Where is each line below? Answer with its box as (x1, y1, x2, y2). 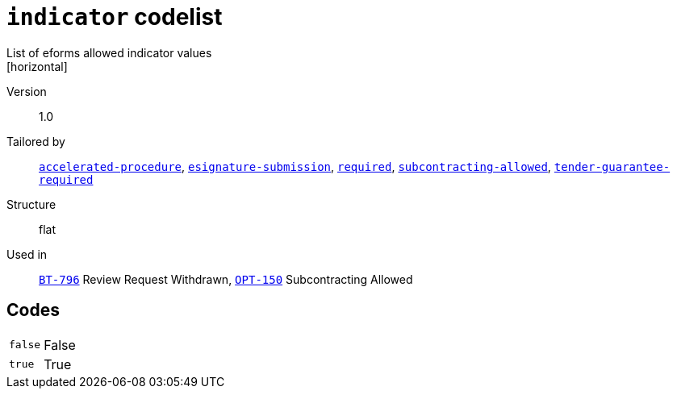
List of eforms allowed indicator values (6, 45, 212, 60)
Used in (6, 247, 48, 261)
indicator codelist (6, 3, 223, 31)
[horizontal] (6, 59, 68, 73)
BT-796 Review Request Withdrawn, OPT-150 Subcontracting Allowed (39, 272, 413, 286)
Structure (6, 197, 56, 211)
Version (6, 84, 47, 98)
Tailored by (6, 134, 65, 148)
